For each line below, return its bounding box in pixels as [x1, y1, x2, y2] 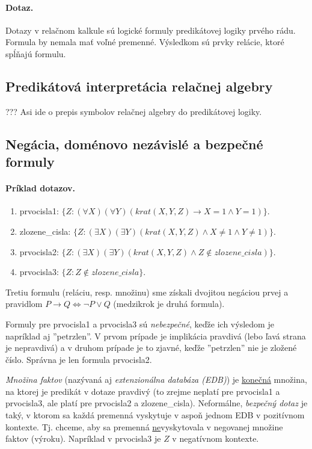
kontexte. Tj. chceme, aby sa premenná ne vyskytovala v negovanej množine [5, 420, 283, 433]
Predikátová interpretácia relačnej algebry [5, 76, 273, 95]
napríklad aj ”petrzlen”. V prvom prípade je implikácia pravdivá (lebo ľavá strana [5, 329, 306, 342]
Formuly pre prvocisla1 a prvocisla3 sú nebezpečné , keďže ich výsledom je [5, 317, 274, 330]
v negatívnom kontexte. [172, 432, 259, 445]
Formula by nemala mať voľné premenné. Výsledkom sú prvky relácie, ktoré [5, 36, 284, 48]
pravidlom [5, 297, 43, 310]
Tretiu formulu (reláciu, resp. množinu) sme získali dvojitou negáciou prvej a [5, 285, 289, 298]
